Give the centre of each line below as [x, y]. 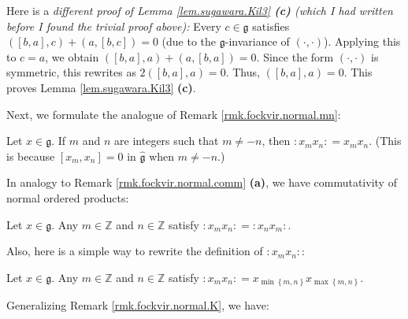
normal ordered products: [68, 197]
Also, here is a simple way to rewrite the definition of [135, 251]
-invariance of [257, 41]
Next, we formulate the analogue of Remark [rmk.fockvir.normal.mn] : [174, 114]
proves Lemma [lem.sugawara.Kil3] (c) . [101, 87]
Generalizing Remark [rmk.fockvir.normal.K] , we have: [138, 305]
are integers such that [167, 141]
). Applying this [362, 41]
